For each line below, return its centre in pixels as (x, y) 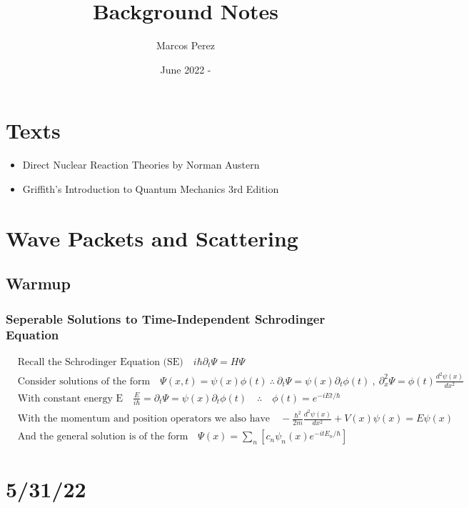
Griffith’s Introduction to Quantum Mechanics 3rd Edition (151, 188)
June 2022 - (186, 69)
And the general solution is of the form (103, 437)
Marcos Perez (186, 45)
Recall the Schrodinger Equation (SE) (100, 362)
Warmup (38, 283)
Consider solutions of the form (84, 381)
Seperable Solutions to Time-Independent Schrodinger (166, 318)
